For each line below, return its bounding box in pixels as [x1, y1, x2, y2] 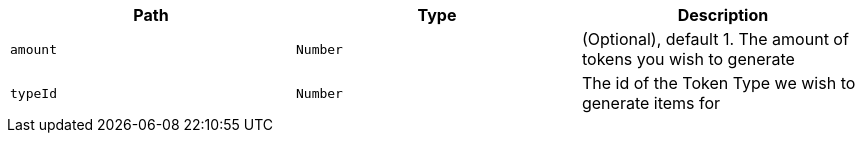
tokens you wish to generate [581, 49, 795, 69]
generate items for [581, 93, 721, 113]
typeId [10, 85, 57, 101]
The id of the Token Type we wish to [581, 73, 856, 93]
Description [677, 5, 769, 25]
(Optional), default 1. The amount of [581, 29, 849, 49]
